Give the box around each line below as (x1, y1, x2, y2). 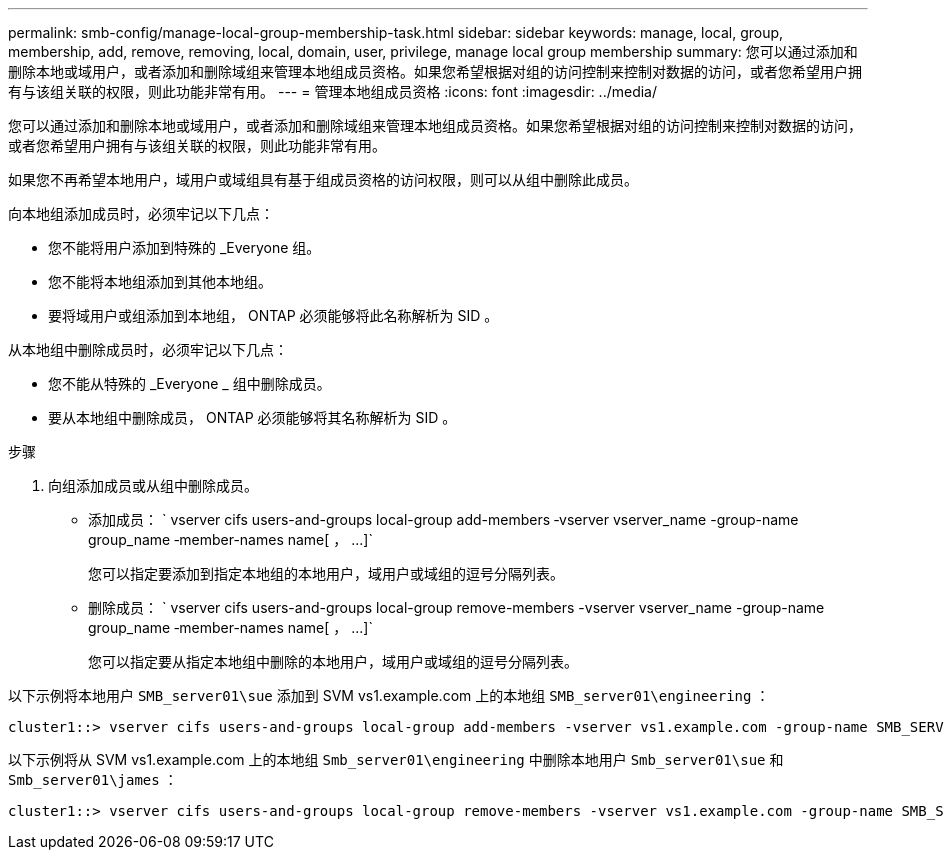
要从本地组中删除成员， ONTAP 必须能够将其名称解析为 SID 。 (48, 409, 457, 426)
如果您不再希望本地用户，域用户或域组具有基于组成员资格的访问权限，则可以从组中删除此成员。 (8, 171, 638, 188)
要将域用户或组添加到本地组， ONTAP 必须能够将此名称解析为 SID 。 (48, 307, 499, 324)
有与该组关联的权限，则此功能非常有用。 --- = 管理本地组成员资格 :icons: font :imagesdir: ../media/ (8, 83, 658, 100)
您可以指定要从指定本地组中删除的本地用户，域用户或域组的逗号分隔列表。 (88, 653, 578, 670)
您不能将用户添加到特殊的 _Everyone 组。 (48, 239, 321, 256)
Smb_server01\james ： (8, 771, 178, 788)
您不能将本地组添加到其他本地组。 (48, 273, 272, 290)
